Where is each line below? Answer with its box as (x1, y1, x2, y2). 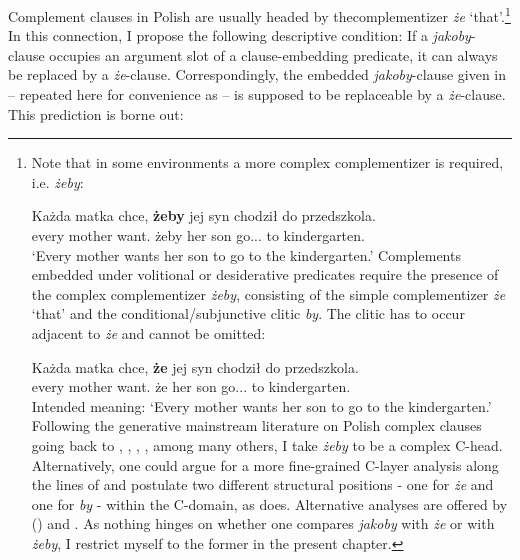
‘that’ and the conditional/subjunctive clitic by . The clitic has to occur (31, 303, 465, 324)
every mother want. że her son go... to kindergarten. (31, 376, 351, 397)
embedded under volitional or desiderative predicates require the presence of (31, 264, 499, 285)
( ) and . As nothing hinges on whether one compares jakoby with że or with (31, 513, 495, 534)
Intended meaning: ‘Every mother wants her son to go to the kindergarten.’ (31, 395, 492, 416)
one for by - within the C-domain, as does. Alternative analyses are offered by (31, 493, 508, 514)
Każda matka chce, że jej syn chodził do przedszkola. (31, 356, 359, 377)
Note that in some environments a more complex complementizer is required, (31, 152, 504, 173)
